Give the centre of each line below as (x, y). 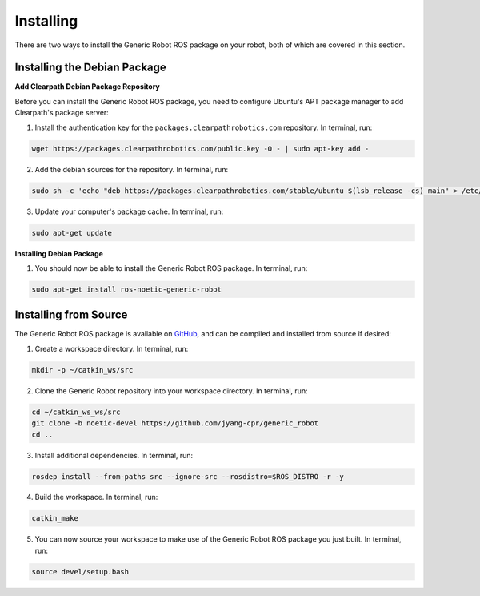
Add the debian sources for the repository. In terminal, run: (131, 169)
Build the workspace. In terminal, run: (96, 497)
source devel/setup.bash (80, 572)
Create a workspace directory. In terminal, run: (112, 348)
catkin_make (55, 518)
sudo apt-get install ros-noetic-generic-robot (126, 289)
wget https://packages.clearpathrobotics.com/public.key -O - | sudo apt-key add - (200, 149)
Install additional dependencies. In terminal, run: (114, 455)
